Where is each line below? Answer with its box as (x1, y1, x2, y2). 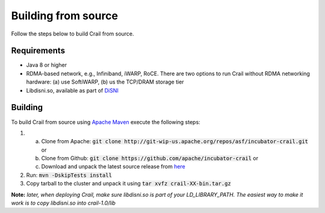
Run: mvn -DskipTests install (26, 171, 113, 179)
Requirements (11, 46, 66, 56)
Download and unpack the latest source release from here (41, 163, 186, 170)
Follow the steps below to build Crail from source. (11, 30, 135, 37)
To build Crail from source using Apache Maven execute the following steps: (11, 118, 201, 126)
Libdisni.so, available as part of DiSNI (26, 87, 119, 94)
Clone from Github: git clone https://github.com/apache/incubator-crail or (41, 155, 259, 162)
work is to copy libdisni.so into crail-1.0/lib (11, 199, 116, 207)
